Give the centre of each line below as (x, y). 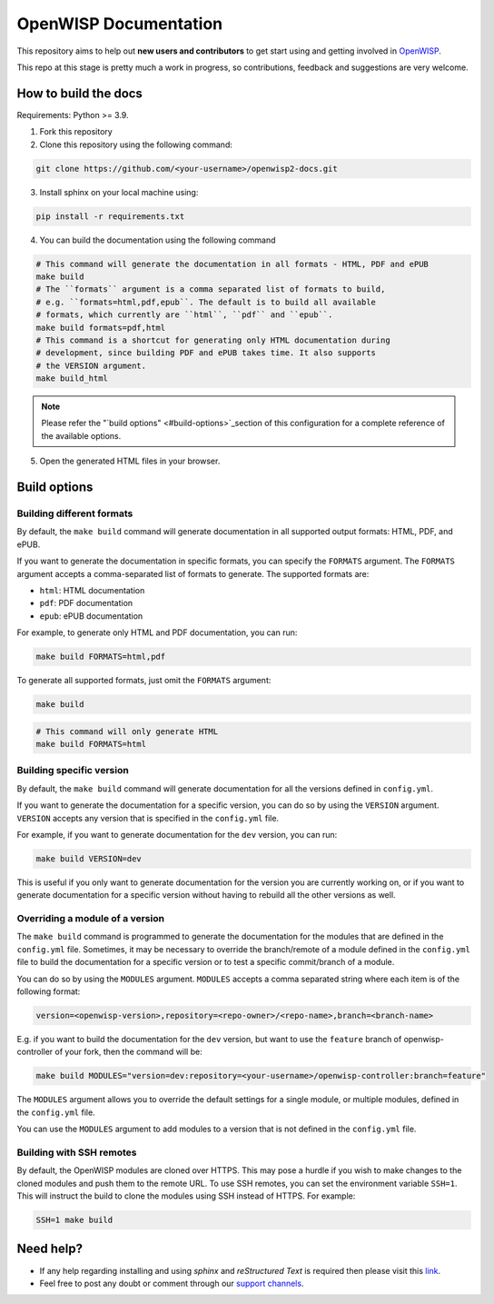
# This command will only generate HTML (127, 731)
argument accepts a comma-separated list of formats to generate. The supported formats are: (193, 573)
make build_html (72, 378)
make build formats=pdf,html (101, 328)
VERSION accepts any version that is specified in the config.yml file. (148, 818)
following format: (49, 991)
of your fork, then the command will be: (129, 1052)
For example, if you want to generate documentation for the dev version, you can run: (177, 834)
